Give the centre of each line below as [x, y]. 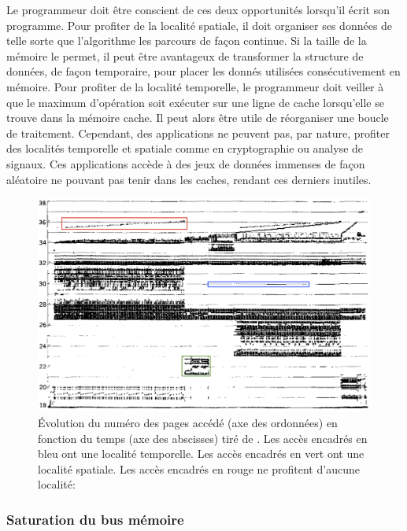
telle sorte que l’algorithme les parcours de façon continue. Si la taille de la [187, 41]
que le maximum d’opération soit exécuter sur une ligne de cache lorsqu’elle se [195, 102]
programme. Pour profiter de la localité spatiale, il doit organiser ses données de [200, 25]
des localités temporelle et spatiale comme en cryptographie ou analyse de [185, 148]
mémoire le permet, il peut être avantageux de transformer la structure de [185, 55]
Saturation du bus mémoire [95, 519]
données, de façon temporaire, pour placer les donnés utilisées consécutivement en [203, 71]
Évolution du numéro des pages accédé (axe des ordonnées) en [188, 422]
